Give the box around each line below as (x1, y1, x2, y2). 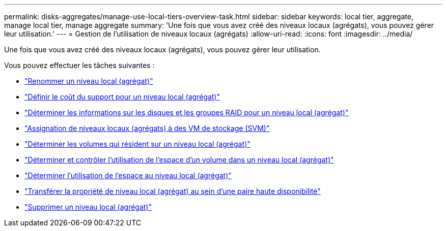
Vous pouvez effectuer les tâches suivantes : (4, 61, 155, 70)
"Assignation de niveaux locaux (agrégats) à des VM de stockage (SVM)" (24, 124, 270, 133)
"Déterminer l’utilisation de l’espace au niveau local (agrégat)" (24, 171, 232, 180)
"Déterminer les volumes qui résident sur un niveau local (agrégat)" (24, 140, 250, 148)
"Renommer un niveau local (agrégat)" (24, 77, 153, 85)
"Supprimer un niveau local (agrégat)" (24, 203, 152, 211)
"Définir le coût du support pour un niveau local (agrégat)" (24, 92, 220, 101)
